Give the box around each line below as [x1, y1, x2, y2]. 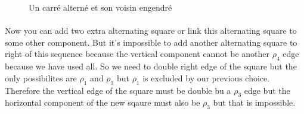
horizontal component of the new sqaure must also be [5, 96, 200, 109]
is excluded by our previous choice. [142, 71, 270, 84]
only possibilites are [5, 71, 77, 84]
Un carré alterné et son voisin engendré [29, 1, 172, 13]
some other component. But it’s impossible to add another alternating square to [5, 36, 297, 48]
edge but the [244, 84, 290, 96]
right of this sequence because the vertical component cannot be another [5, 47, 270, 60]
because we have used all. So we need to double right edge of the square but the [5, 60, 297, 72]
